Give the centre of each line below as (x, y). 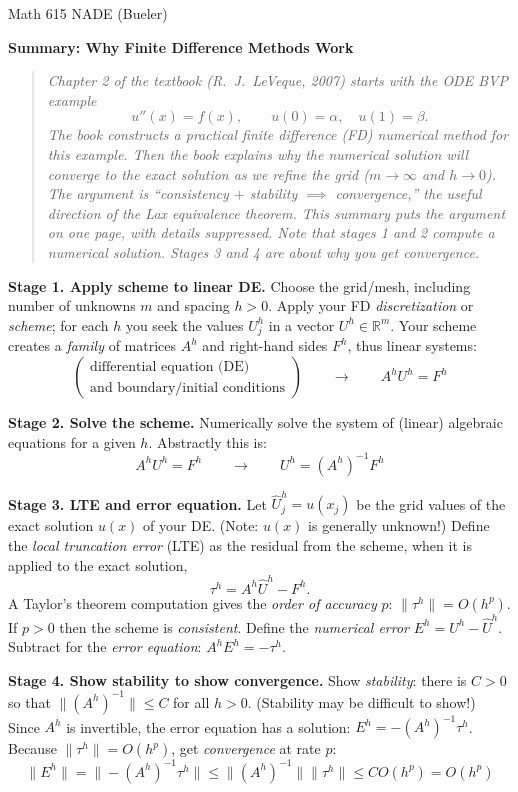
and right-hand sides (265, 345)
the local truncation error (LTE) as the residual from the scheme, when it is (240, 545)
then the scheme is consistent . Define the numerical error (234, 626)
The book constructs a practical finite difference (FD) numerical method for (278, 134)
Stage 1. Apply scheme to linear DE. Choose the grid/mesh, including (239, 285)
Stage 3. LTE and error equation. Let (137, 503)
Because (32, 748)
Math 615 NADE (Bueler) (88, 13)
